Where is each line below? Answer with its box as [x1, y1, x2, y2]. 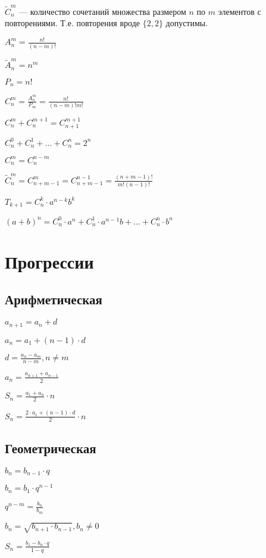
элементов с [218, 5, 261, 17]
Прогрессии [5, 249, 94, 273]
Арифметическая [5, 290, 102, 308]
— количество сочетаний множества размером [19, 5, 186, 17]
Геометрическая [5, 438, 96, 457]
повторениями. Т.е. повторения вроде [5, 17, 140, 29]
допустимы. [165, 17, 208, 29]
